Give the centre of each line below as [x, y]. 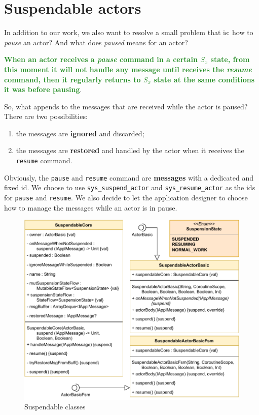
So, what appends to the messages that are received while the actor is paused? [126, 106]
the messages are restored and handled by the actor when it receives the [130, 150]
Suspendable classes [55, 407]
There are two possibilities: [46, 116]
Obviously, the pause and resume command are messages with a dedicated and [129, 177]
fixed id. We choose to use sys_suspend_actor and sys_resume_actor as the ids [130, 187]
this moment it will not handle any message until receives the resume [128, 69]
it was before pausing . [43, 89]
